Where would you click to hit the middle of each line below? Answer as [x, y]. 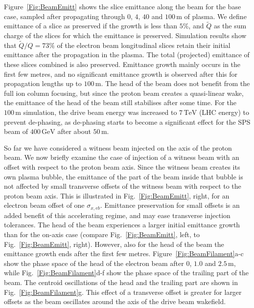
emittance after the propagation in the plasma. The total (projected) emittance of [127, 55]
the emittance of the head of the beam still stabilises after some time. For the [120, 102]
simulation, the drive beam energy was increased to [100, 112]
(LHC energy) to [224, 112]
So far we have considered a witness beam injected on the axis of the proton [118, 147]
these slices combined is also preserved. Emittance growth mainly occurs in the [122, 64]
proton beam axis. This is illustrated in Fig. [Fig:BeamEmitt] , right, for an [117, 195]
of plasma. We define [215, 16]
